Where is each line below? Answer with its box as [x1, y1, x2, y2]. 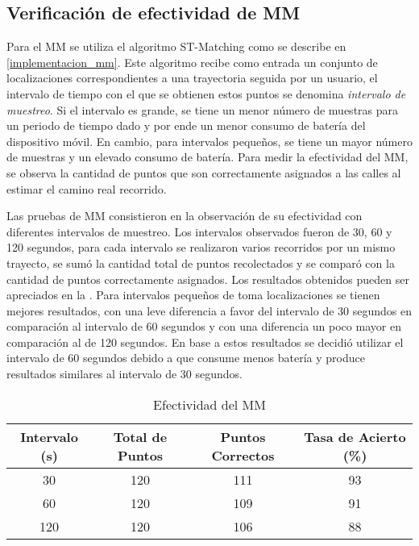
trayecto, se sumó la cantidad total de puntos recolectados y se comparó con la [6, 254, 395, 271]
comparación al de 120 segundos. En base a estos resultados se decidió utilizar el [6, 333, 404, 350]
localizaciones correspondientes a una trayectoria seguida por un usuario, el [6, 69, 378, 86]
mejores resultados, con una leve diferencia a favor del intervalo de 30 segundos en [6, 302, 412, 319]
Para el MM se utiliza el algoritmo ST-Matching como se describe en [6, 38, 346, 55]
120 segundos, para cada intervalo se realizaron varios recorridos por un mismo [6, 239, 396, 256]
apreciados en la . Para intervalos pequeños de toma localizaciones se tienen [6, 286, 380, 303]
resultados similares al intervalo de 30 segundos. [6, 365, 243, 382]
